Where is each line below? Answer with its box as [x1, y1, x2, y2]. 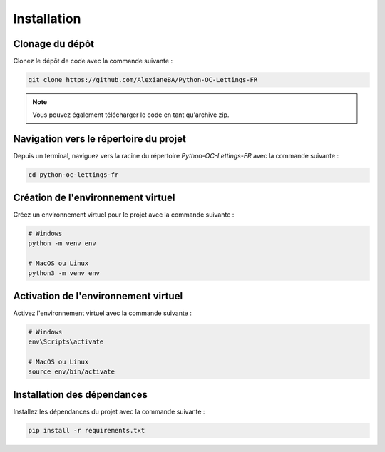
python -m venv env [28, 240, 96, 247]
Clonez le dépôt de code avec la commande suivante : [13, 57, 173, 66]
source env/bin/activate [28, 368, 115, 376]
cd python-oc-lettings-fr [28, 171, 119, 179]
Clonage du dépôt [13, 38, 94, 50]
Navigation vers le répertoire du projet [13, 133, 187, 145]
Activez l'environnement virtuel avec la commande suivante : [13, 309, 192, 317]
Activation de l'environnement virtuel [13, 289, 183, 302]
